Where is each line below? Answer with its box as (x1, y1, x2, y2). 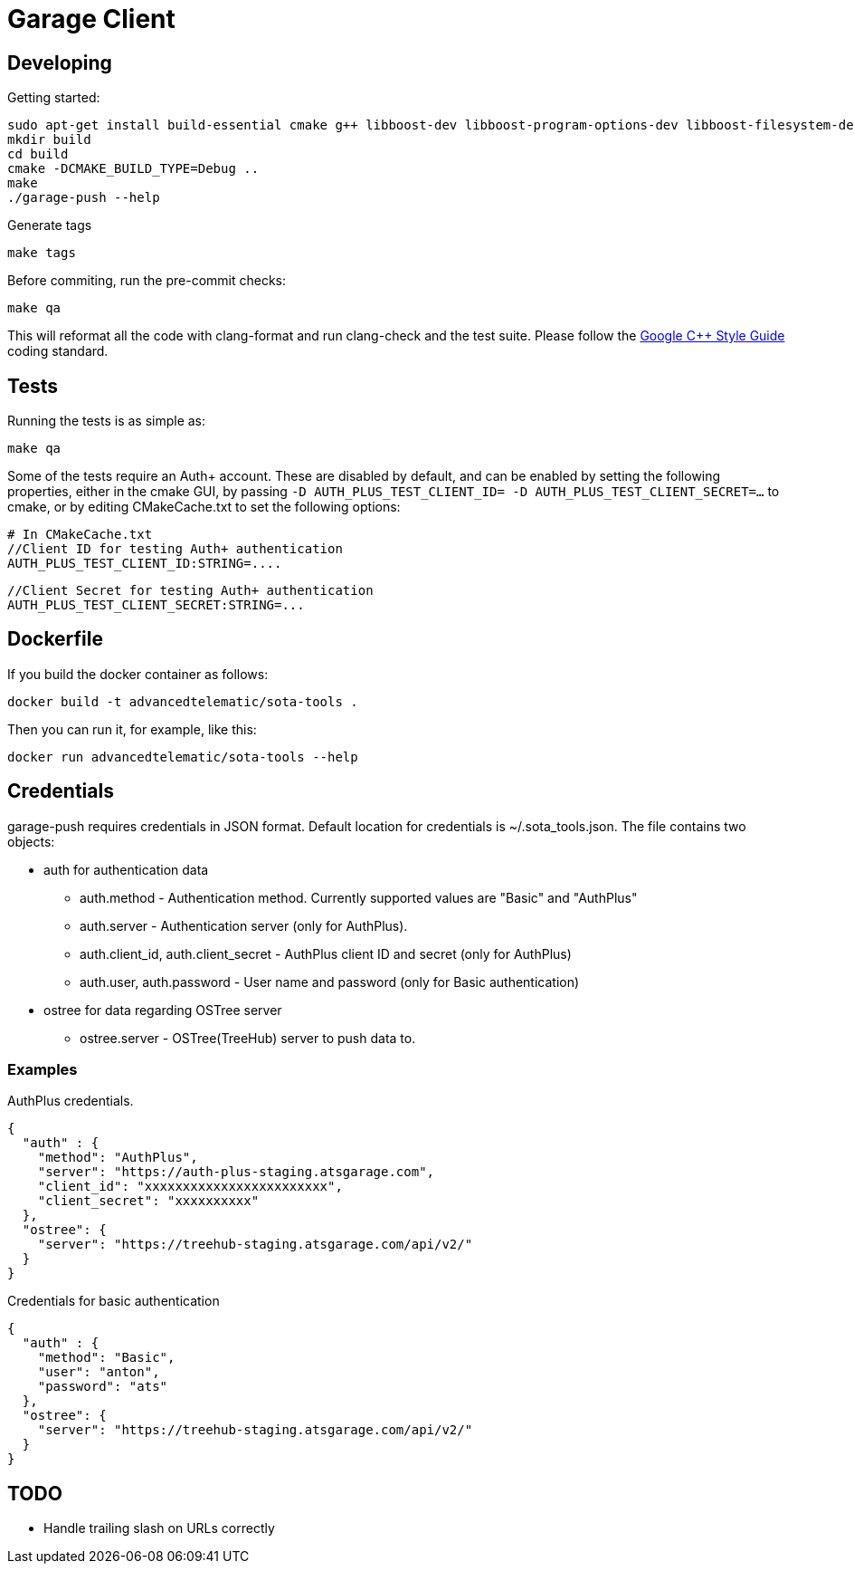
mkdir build (7, 132, 91, 148)
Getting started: (7, 90, 100, 106)
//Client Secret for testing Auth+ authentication (7, 583, 374, 599)
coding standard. (7, 343, 109, 359)
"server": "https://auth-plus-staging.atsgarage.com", (37, 1164, 435, 1180)
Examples (7, 1060, 78, 1079)
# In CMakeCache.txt (7, 527, 153, 542)
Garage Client (7, 4, 176, 34)
